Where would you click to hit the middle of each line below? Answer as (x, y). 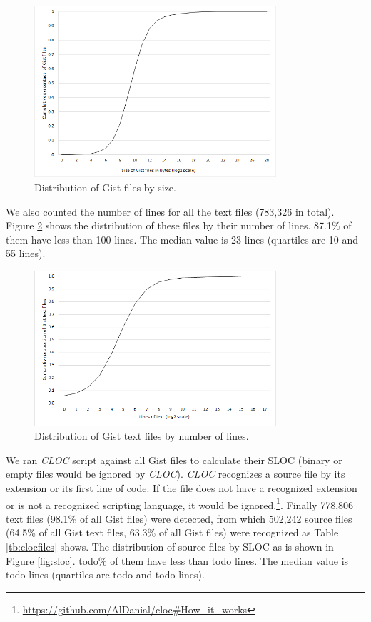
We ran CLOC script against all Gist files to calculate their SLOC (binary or (174, 460)
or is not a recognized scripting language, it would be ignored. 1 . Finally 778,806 (180, 503)
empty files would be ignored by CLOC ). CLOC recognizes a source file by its (176, 474)
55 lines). (26, 253)
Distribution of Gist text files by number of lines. (142, 436)
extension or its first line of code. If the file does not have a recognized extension (182, 488)
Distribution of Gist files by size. (105, 187)
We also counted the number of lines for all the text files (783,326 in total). (170, 211)
